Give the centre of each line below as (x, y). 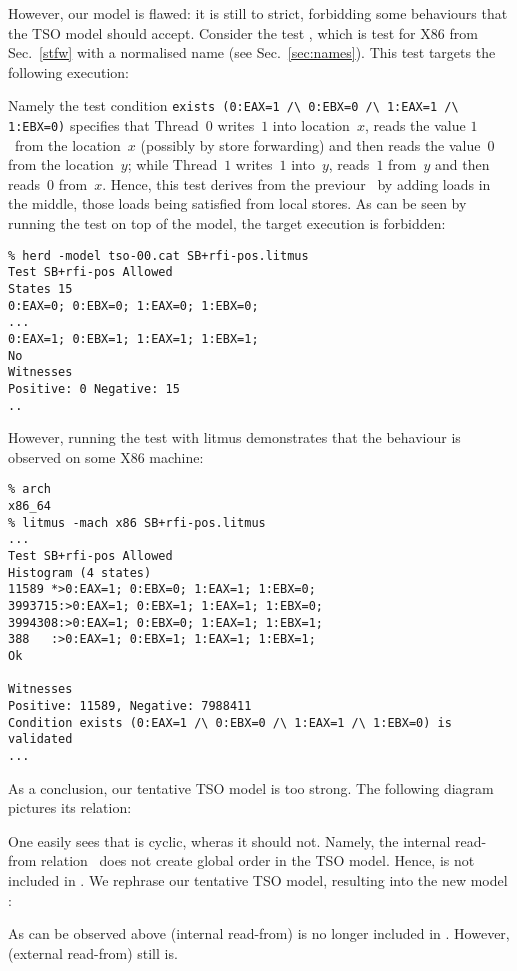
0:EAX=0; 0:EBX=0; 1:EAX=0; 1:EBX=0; (133, 305)
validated (40, 739)
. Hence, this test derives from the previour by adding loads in (296, 183)
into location (311, 125)
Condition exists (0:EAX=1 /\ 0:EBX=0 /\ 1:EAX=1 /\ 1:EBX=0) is (230, 722)
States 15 (40, 288)
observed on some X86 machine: (106, 456)
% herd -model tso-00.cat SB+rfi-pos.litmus (158, 255)
